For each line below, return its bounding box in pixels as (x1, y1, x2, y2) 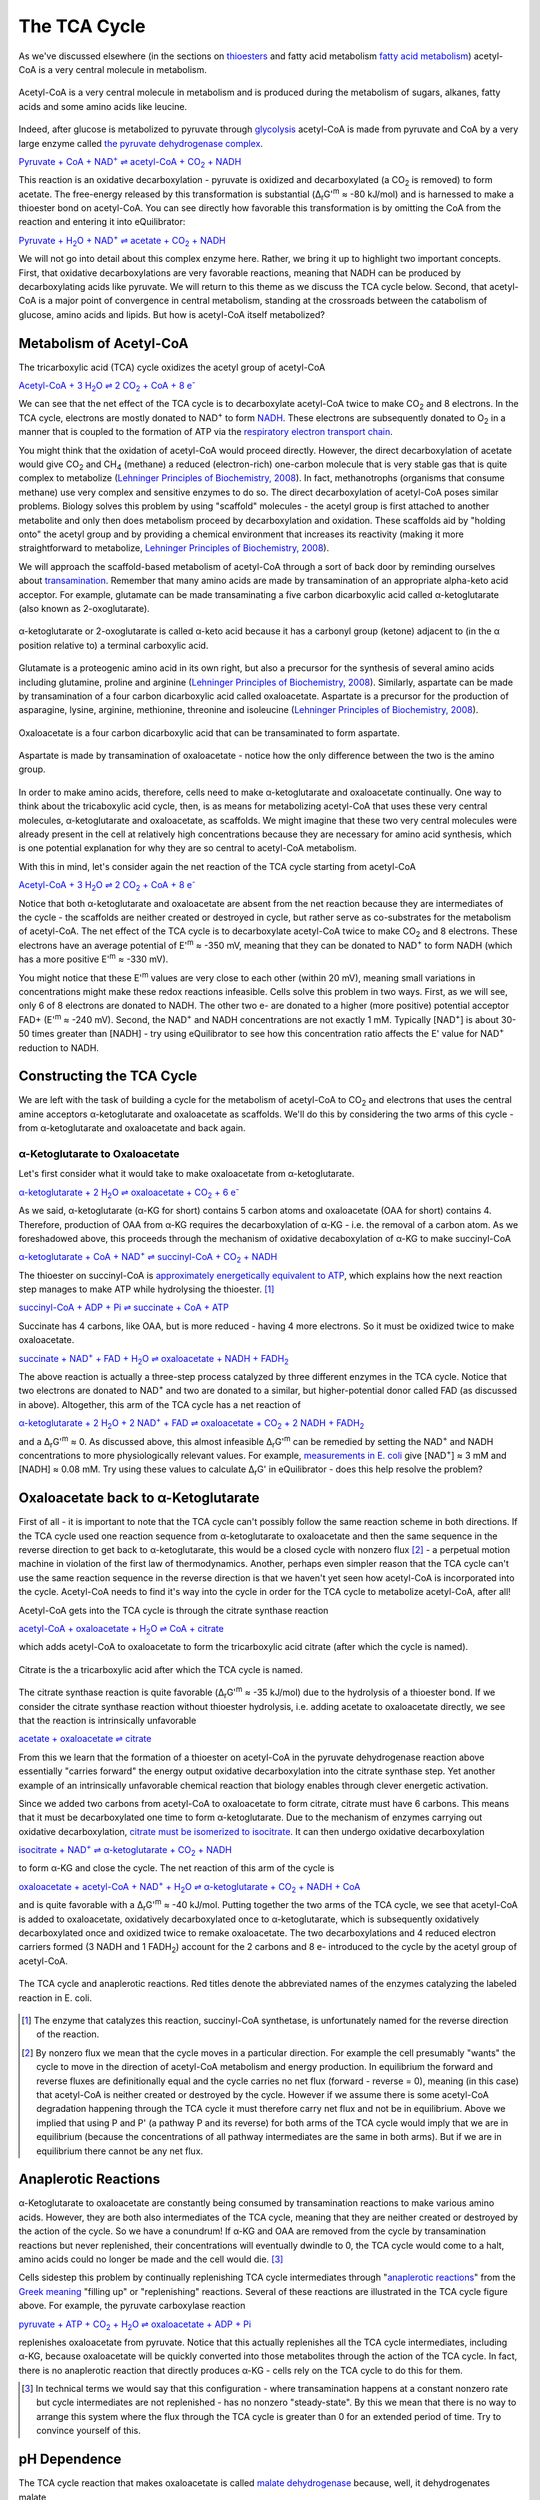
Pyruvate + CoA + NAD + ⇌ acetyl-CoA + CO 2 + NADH (18, 154, 242, 170)
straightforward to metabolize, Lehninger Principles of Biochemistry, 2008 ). (18, 542, 330, 554)
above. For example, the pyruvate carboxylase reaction (18, 2300, 246, 2312)
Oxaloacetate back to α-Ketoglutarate (18, 1490, 260, 1507)
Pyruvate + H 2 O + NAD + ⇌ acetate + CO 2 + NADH (18, 233, 226, 249)
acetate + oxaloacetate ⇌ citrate (18, 1733, 152, 1745)
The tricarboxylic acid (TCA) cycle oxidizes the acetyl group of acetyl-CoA (18, 361, 326, 373)
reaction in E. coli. (18, 1991, 92, 2004)
